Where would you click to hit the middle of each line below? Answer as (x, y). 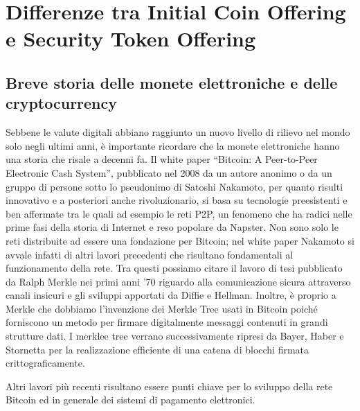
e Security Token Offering (131, 38)
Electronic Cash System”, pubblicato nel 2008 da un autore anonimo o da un (169, 172)
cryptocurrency (62, 103)
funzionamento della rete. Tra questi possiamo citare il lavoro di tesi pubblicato (174, 268)
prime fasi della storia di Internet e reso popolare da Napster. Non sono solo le (172, 227)
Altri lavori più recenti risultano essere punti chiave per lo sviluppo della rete (169, 386)
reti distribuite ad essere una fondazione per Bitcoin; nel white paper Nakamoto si (180, 240)
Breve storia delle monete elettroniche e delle (172, 82)
